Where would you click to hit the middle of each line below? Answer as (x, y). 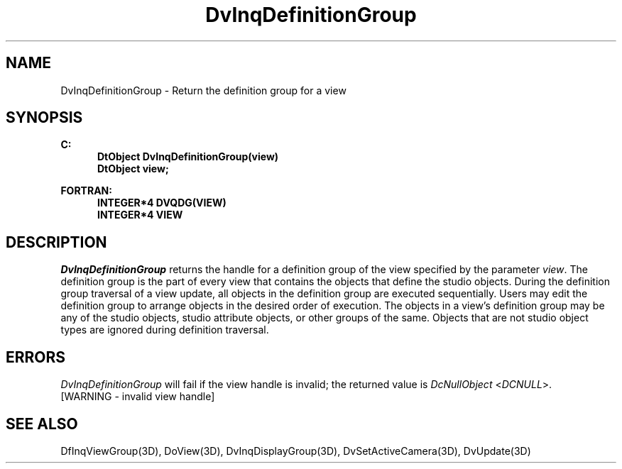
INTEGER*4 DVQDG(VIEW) (162, 203)
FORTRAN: (86, 191)
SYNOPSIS (44, 118)
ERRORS (36, 357)
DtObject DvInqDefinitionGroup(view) (188, 157)
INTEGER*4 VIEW (140, 215)
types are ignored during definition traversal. (165, 330)
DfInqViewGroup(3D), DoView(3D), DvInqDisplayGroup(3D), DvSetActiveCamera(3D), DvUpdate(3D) (296, 451)
